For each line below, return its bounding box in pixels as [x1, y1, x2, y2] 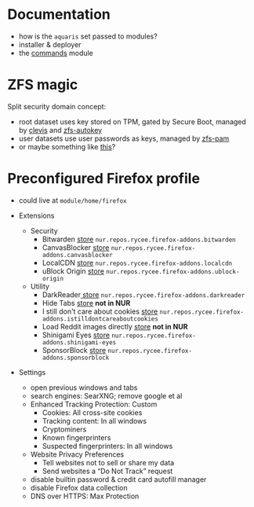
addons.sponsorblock [42, 354, 110, 362]
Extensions [18, 211, 55, 220]
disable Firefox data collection [30, 483, 129, 492]
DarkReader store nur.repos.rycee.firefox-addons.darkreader [42, 289, 245, 299]
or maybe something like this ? [18, 141, 116, 151]
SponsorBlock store [42, 345, 107, 355]
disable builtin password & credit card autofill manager [30, 474, 207, 484]
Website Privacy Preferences [30, 450, 125, 459]
